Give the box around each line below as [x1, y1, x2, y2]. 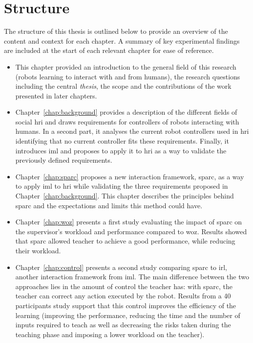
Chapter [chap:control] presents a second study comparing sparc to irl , [15, 262, 227, 272]
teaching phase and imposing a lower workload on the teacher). [15, 329, 205, 339]
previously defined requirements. [15, 155, 112, 165]
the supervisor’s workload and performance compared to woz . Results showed [15, 226, 247, 236]
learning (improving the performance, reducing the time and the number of [15, 310, 240, 320]
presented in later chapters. [15, 90, 97, 100]
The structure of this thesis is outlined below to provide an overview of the [4, 26, 228, 36]
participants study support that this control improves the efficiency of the [15, 300, 236, 310]
